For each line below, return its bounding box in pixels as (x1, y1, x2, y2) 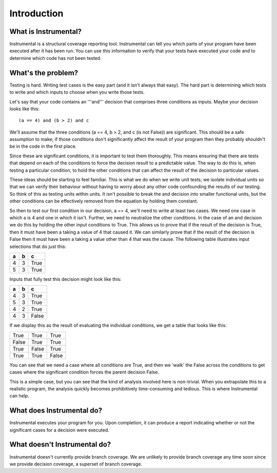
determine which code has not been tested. (9, 55, 102, 61)
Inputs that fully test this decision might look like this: (9, 276, 122, 282)
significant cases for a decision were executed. (9, 427, 110, 433)
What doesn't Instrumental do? (9, 440, 111, 449)
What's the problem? (9, 68, 78, 77)
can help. (9, 393, 29, 399)
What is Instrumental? (9, 27, 82, 36)
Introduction (9, 8, 64, 19)
